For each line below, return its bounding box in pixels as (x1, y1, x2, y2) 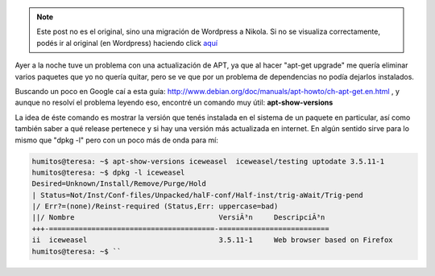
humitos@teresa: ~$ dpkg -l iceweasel (31, 167, 185, 177)
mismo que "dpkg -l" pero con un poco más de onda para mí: (14, 135, 219, 145)
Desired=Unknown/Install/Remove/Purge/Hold (31, 179, 207, 188)
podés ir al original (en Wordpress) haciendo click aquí (36, 38, 217, 47)
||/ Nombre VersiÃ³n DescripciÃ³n (31, 213, 325, 222)
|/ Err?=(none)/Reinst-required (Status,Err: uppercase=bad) (31, 202, 279, 211)
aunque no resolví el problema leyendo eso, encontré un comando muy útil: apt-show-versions (14, 97, 333, 108)
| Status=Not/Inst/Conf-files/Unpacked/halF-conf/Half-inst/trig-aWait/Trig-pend (31, 190, 364, 200)
